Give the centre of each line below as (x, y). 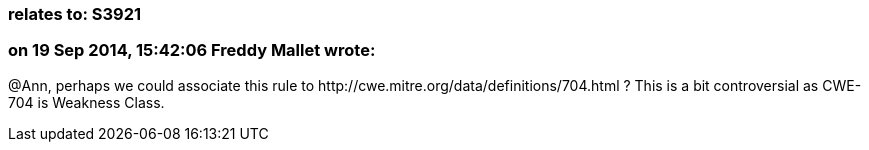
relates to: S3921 (75, 14)
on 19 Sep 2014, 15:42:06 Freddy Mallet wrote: (192, 50)
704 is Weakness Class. (86, 102)
